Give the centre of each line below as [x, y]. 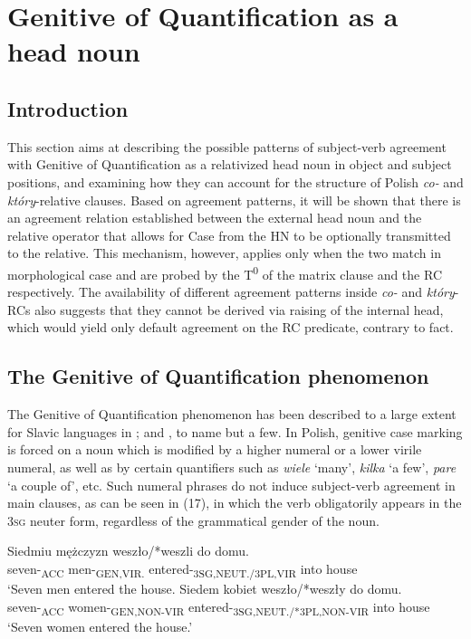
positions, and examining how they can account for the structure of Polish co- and [235, 181]
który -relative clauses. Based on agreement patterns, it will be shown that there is [234, 200]
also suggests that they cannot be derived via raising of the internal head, [239, 309]
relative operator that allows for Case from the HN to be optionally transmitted [229, 235]
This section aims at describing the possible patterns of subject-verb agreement [227, 146]
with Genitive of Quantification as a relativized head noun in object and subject [230, 164]
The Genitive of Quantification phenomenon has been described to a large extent [232, 414]
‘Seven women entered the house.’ [100, 626]
